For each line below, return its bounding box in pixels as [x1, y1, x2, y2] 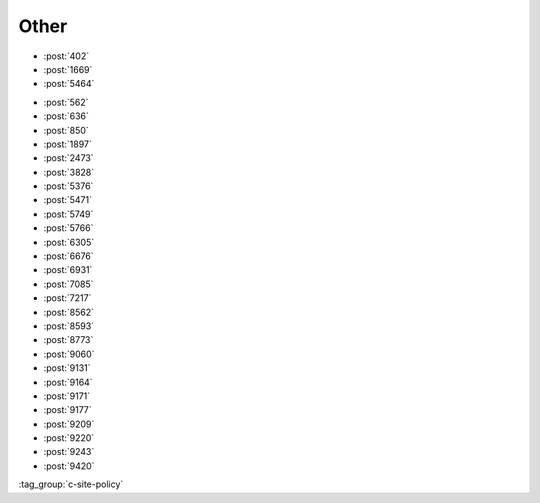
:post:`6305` [43, 236, 95, 248]
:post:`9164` [43, 376, 94, 388]
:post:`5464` [43, 78, 95, 90]
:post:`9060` [43, 348, 95, 360]
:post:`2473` [43, 152, 94, 164]
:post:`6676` [43, 250, 94, 262]
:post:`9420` [43, 460, 95, 472]
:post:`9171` [43, 390, 91, 402]
